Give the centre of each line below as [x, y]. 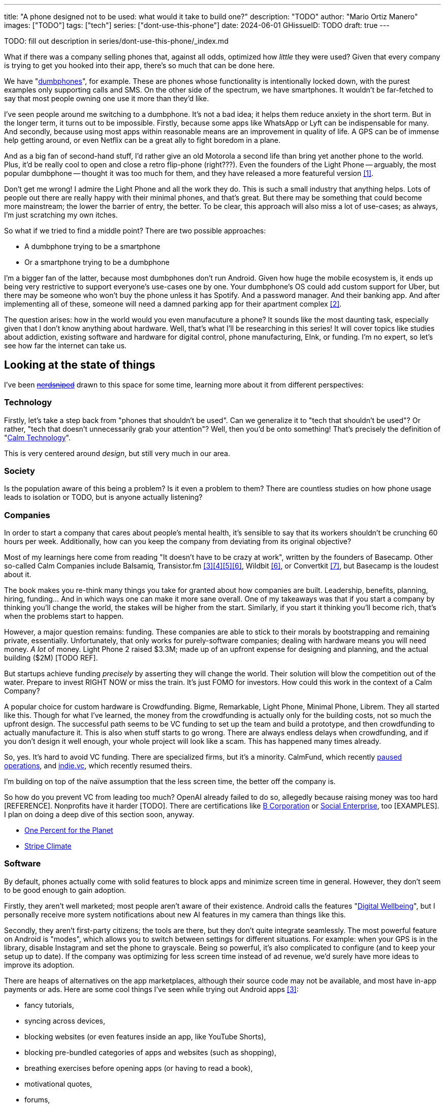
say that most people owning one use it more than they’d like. [107, 98]
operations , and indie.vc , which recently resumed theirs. [98, 766]
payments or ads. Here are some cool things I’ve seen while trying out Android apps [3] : [151, 989]
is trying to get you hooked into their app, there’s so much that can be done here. [139, 65]
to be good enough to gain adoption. [65, 890]
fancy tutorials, [49, 1005]
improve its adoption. [39, 965]
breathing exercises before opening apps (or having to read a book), [139, 1068]
